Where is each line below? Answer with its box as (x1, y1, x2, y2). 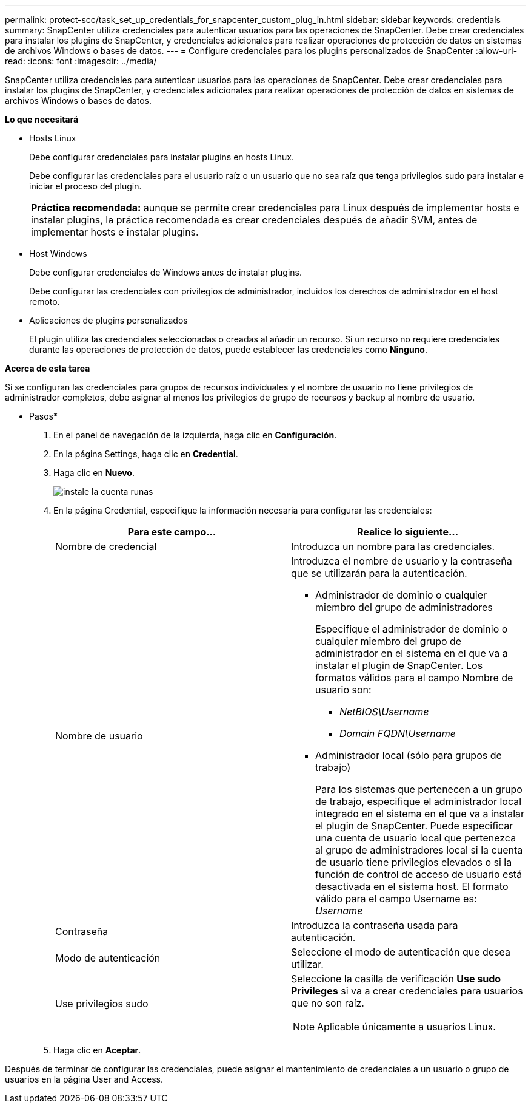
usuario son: (315, 684, 372, 696)
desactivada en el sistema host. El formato (315, 880, 509, 892)
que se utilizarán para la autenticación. (291, 567, 467, 579)
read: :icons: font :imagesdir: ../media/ (5, 56, 157, 66)
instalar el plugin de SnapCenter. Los (315, 659, 483, 671)
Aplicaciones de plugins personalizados (29, 315, 188, 325)
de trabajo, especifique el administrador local (315, 795, 522, 807)
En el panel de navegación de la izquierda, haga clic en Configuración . (53, 430, 337, 440)
